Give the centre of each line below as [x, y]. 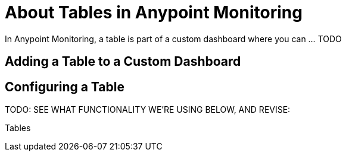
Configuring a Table [65, 87]
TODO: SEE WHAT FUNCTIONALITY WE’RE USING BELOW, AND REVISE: [148, 110]
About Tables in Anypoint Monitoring [154, 12]
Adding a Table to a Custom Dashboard [123, 62]
